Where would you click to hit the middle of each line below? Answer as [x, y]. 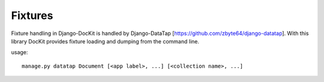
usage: [19, 52]
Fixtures [32, 15]
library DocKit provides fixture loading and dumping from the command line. [105, 41]
